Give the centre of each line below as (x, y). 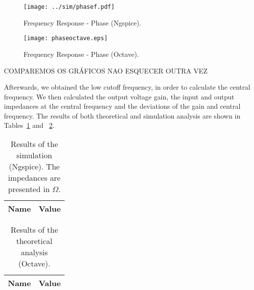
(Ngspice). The (34, 167)
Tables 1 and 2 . (29, 125)
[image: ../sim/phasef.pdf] (69, 7)
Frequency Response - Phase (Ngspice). (82, 22)
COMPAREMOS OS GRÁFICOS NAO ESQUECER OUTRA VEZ (106, 70)
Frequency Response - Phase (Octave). (81, 54)
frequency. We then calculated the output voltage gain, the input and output (119, 96)
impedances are (34, 178)
